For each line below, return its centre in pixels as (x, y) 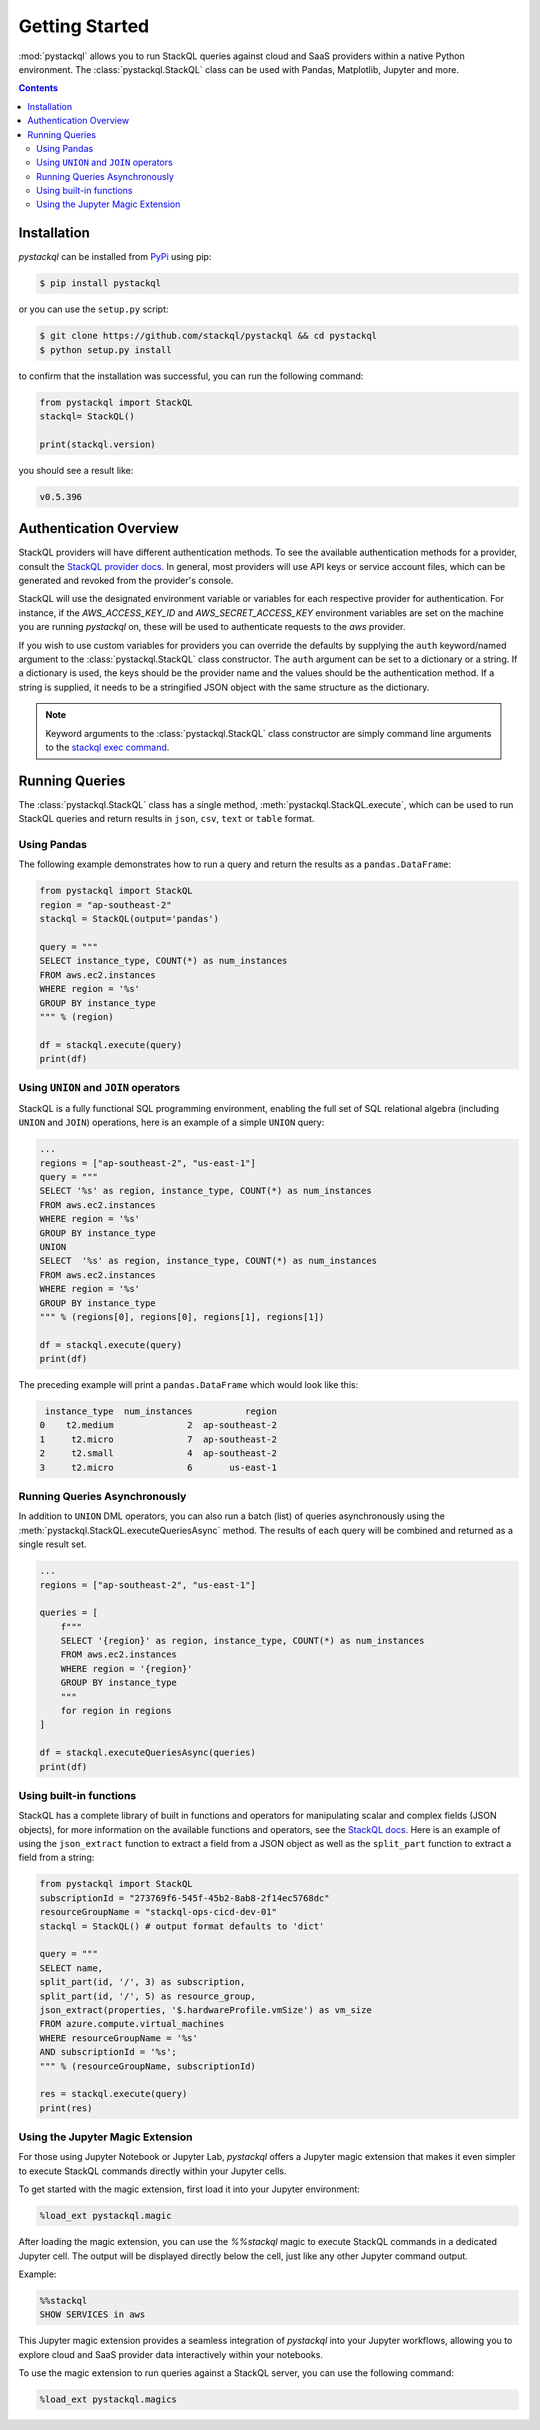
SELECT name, (71, 1968)
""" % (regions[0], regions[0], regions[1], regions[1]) (182, 1316)
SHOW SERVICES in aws (92, 2314)
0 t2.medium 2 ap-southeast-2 (158, 1425)
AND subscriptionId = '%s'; (108, 2052)
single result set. (52, 1544)
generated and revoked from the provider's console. (126, 581)
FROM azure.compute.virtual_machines (132, 2024)
